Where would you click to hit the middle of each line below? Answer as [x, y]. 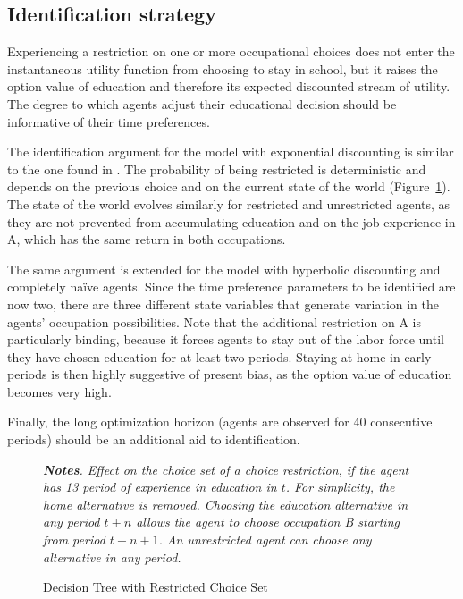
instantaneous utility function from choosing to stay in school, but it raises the [223, 68]
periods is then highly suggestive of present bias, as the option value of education [230, 374]
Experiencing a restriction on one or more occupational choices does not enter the [231, 51]
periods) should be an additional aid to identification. [154, 439]
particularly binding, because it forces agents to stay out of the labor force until [226, 339]
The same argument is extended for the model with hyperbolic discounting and [224, 269]
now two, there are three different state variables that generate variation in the [223, 304]
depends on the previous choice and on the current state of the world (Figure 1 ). [229, 186]
